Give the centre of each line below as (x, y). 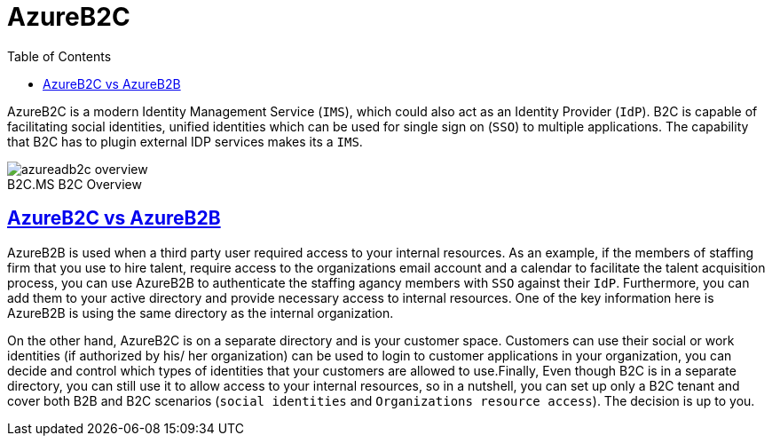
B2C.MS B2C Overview (75, 184)
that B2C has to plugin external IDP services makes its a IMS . (185, 141)
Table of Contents (59, 56)
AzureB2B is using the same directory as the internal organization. (201, 312)
